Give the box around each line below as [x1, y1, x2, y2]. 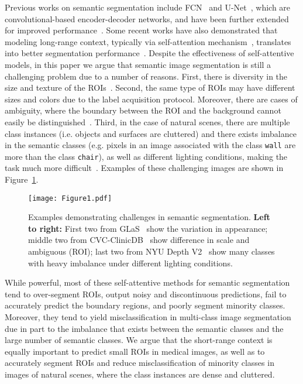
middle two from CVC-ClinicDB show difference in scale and [28, 234, 250, 246]
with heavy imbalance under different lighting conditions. [28, 256, 233, 269]
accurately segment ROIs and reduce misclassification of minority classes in [5, 356, 274, 369]
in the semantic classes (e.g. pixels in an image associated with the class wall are [5, 139, 296, 151]
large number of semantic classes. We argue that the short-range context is [5, 334, 273, 346]
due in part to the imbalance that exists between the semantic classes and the [5, 322, 284, 334]
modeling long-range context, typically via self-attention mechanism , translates [5, 35, 291, 47]
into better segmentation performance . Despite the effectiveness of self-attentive [5, 47, 294, 59]
